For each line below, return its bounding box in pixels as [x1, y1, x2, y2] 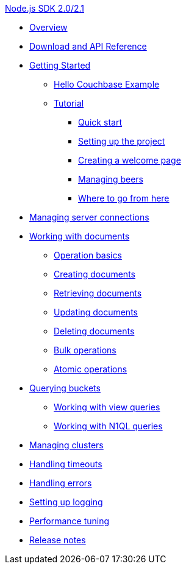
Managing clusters [29, 440, 104, 450]
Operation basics [54, 250, 122, 260]
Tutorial [54, 98, 84, 108]
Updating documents [54, 307, 138, 317]
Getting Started [29, 60, 91, 70]
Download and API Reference [29, 41, 147, 51]
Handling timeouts [29, 459, 102, 469]
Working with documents [29, 231, 130, 241]
